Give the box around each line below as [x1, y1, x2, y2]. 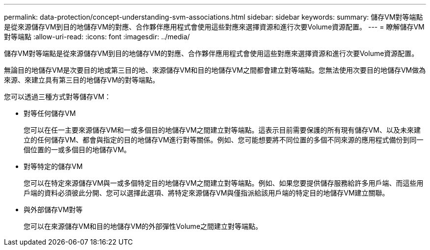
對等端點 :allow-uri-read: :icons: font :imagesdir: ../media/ [4, 32, 190, 41]
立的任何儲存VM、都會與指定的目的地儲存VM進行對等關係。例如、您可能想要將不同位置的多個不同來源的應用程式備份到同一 [24, 136, 424, 144]
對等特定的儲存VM [24, 162, 83, 170]
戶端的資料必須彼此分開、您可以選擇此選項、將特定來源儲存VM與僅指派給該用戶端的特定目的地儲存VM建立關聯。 [24, 189, 389, 197]
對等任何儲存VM [24, 109, 76, 117]
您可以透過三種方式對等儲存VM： [4, 92, 111, 101]
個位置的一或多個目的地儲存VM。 [24, 145, 131, 154]
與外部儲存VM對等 [24, 205, 83, 214]
